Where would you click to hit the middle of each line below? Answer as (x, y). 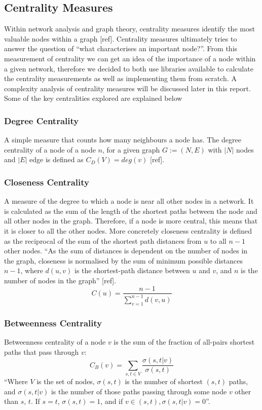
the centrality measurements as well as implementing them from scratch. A (120, 78)
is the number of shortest (164, 381)
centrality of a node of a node (50, 149)
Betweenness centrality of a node (55, 341)
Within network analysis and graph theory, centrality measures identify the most (129, 29)
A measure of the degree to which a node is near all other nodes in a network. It (129, 201)
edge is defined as (57, 159)
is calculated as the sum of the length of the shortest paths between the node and (131, 211)
